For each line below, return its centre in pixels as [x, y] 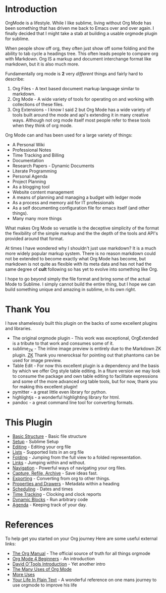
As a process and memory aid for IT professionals [63, 202]
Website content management [43, 192]
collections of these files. [38, 104]
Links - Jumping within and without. [49, 463]
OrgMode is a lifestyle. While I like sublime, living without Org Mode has [78, 23]
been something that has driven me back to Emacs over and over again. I [80, 28]
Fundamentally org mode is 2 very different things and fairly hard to [74, 73]
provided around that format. [35, 238]
